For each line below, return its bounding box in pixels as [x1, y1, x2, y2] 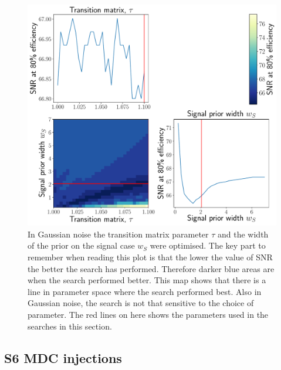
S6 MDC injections [4, 348, 122, 366]
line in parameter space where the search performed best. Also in [28, 285, 262, 297]
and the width [218, 228, 269, 240]
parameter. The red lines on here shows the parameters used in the [28, 308, 269, 320]
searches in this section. [28, 320, 112, 332]
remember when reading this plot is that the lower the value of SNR [28, 250, 273, 263]
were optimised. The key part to [150, 239, 266, 252]
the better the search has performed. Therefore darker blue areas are [28, 262, 275, 274]
